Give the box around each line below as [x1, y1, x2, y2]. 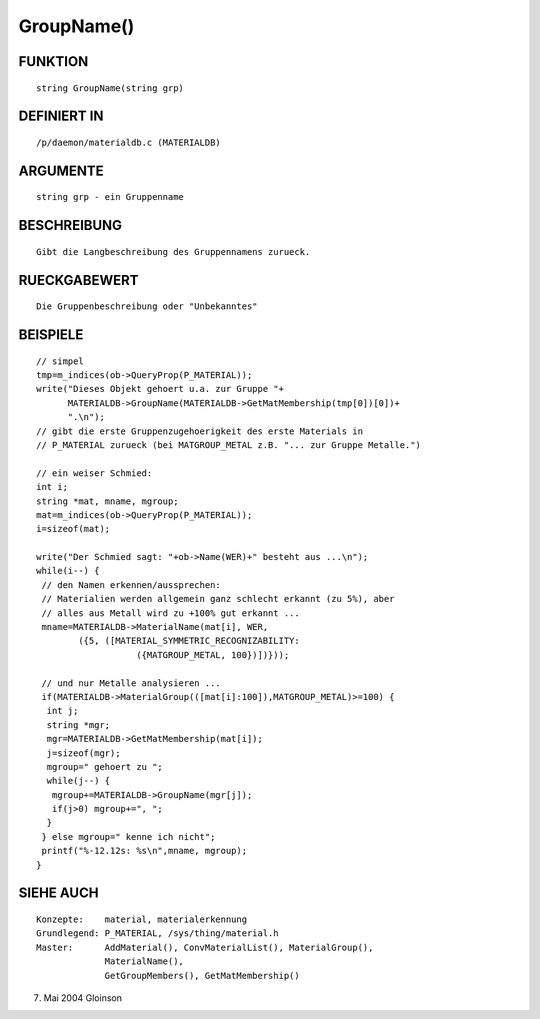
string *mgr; [46, 719, 111, 730]
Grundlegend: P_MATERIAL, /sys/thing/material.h [36, 928, 279, 939]
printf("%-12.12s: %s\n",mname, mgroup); [41, 845, 248, 857]
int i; [36, 481, 69, 493]
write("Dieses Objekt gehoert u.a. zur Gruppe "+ [36, 383, 285, 395]
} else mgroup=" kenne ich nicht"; [41, 831, 216, 842]
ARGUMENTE [18, 162, 104, 179]
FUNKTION [18, 53, 89, 70]
